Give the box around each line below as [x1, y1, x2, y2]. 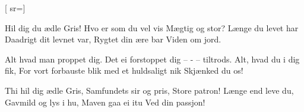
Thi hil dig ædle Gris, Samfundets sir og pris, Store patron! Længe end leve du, [5, 84, 294, 96]
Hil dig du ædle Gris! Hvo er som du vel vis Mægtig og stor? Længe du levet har [5, 21, 299, 34]
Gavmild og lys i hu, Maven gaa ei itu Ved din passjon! [5, 95, 205, 108]
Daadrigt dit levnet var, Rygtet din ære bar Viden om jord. [5, 33, 221, 45]
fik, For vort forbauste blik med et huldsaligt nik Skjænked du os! [5, 64, 243, 77]
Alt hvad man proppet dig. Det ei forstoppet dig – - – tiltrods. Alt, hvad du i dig [5, 52, 300, 65]
